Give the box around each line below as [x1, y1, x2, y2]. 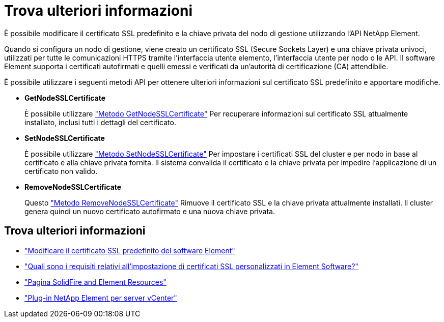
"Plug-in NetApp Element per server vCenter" [24, 293, 177, 302]
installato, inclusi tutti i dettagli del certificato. [24, 118, 176, 127]
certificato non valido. [24, 166, 98, 175]
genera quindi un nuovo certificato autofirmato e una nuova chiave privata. [24, 207, 275, 216]
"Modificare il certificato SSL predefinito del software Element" [24, 246, 235, 255]
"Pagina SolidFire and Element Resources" [24, 277, 166, 286]
